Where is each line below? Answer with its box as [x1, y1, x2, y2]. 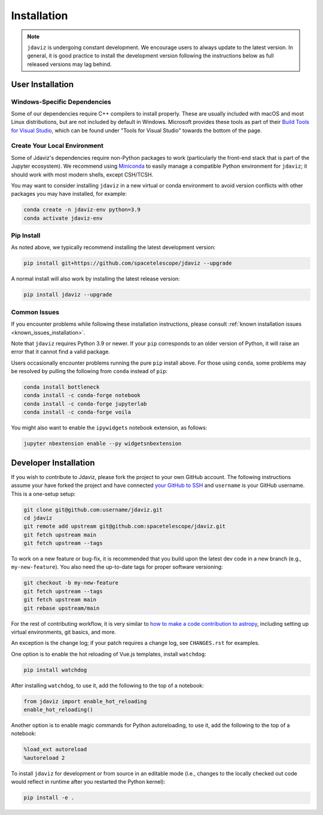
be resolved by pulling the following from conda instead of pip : [11, 368, 167, 375]
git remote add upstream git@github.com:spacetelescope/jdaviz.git [23, 523, 226, 530]
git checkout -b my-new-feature [23, 580, 119, 586]
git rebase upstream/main [23, 605, 100, 611]
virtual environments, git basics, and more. [11, 628, 117, 635]
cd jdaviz [23, 514, 53, 521]
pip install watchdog [23, 666, 87, 673]
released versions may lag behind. [27, 60, 112, 68]
